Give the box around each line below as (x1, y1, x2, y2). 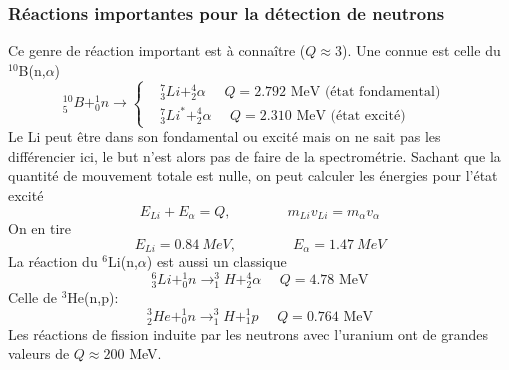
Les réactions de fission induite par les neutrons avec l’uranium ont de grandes (8, 323, 489, 344)
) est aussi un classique (146, 251, 287, 272)
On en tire (8, 218, 72, 239)
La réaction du (8, 251, 98, 272)
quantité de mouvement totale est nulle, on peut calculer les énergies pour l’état (8, 165, 498, 186)
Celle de (8, 287, 57, 308)
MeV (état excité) (296, 108, 406, 123)
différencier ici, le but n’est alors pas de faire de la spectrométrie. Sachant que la (8, 145, 501, 166)
